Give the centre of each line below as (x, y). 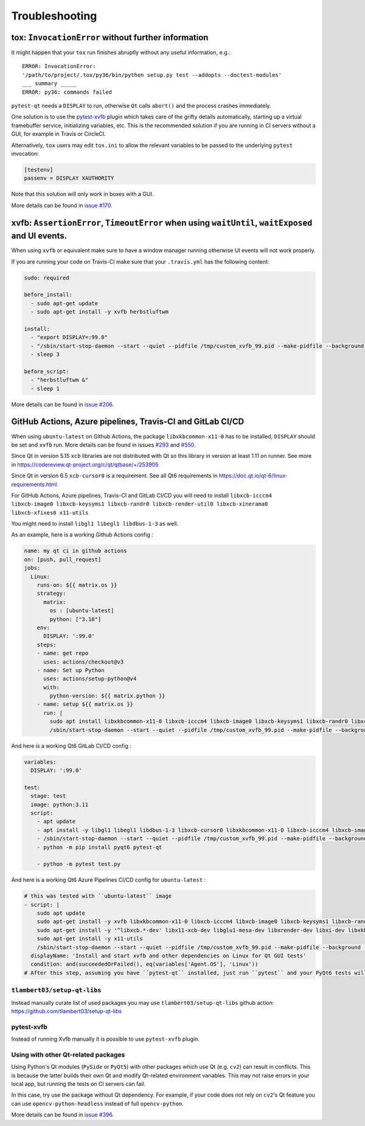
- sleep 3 (45, 354)
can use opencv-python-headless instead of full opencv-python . (97, 1103)
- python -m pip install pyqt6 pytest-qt (99, 847)
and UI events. (39, 236)
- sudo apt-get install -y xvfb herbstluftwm (99, 312)
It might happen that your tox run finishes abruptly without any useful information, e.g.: (121, 52)
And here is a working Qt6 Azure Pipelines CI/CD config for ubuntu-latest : (109, 880)
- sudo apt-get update (64, 303)
